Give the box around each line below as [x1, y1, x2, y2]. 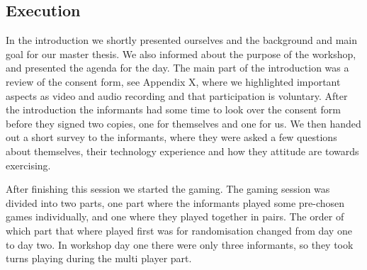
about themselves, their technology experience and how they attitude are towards [6, 143, 359, 158]
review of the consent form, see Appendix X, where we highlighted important [6, 74, 341, 89]
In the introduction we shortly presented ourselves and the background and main [6, 33, 357, 47]
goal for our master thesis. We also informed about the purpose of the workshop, [6, 46, 356, 61]
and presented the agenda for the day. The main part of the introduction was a [6, 60, 349, 75]
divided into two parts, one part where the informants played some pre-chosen [6, 195, 345, 210]
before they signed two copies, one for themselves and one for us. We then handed [6, 116, 361, 130]
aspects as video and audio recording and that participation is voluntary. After [6, 88, 348, 103]
